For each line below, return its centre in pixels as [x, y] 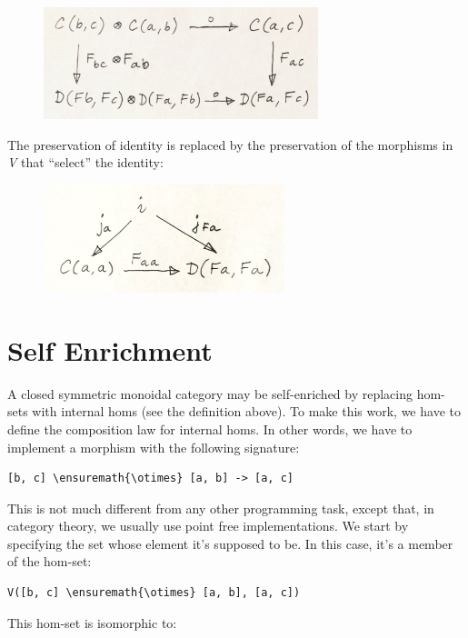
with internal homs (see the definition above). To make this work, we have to [246, 411]
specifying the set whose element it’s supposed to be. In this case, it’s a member [230, 543]
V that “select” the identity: [85, 162]
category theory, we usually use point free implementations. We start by [208, 526]
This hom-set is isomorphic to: [92, 622]
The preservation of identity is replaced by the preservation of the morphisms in [230, 144]
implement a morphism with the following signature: [154, 447]
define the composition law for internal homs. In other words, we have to [210, 429]
